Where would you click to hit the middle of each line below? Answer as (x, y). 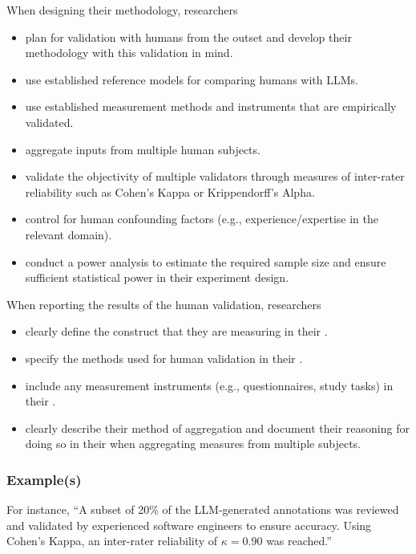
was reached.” (299, 541)
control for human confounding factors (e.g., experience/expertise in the (202, 219)
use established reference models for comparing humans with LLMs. (192, 79)
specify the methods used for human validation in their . (164, 358)
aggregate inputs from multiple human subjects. (143, 149)
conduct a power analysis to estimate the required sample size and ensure (206, 261)
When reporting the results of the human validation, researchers (164, 304)
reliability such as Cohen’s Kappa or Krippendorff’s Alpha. (170, 191)
